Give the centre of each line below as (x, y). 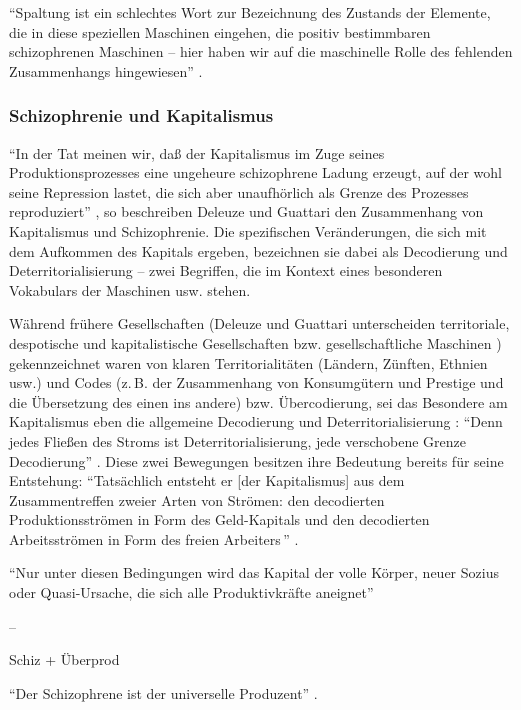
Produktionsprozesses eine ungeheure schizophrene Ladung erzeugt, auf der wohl (255, 172)
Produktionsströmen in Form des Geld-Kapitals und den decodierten (219, 519)
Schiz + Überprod (64, 659)
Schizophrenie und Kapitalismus (141, 115)
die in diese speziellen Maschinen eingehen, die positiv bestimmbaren (220, 31)
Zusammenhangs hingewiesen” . (106, 70)
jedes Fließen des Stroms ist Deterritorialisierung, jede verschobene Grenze (237, 440)
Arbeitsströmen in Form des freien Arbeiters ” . (154, 538)
